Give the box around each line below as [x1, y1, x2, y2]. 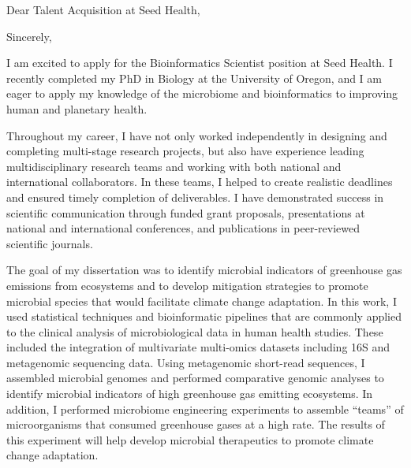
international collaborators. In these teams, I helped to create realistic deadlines [6, 173, 393, 190]
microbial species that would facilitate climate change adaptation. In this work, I [6, 292, 397, 309]
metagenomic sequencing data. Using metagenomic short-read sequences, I [6, 354, 365, 370]
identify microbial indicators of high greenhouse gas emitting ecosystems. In [6, 385, 373, 402]
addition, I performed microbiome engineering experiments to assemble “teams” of [6, 400, 404, 417]
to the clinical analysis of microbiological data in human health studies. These [6, 323, 383, 340]
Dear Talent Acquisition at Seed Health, [6, 2, 200, 17]
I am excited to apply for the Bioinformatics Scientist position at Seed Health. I [6, 54, 393, 71]
